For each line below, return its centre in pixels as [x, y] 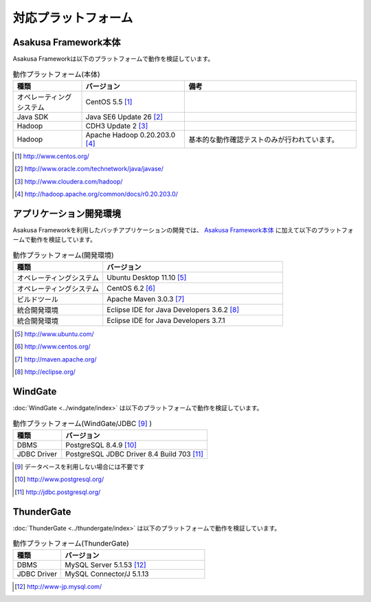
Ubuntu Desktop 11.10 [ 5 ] [147, 278]
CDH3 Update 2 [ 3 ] [117, 126]
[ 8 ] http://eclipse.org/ [45, 372]
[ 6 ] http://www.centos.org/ [53, 346]
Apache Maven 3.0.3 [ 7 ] [146, 299]
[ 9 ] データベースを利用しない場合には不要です [80, 467]
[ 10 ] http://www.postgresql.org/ [59, 479]
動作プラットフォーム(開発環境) [64, 255]
